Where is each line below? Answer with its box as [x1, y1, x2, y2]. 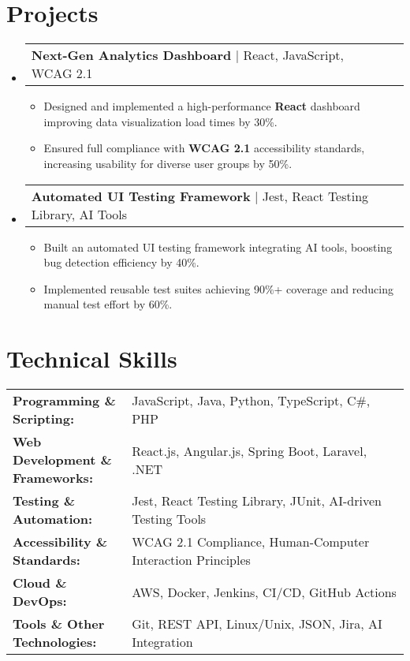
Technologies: [13, 633, 97, 651]
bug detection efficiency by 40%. [43, 254, 199, 271]
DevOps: [13, 592, 67, 610]
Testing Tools [132, 510, 207, 528]
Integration [132, 633, 193, 651]
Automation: [13, 510, 93, 528]
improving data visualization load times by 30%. [43, 113, 278, 129]
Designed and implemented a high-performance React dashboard [43, 98, 360, 114]
